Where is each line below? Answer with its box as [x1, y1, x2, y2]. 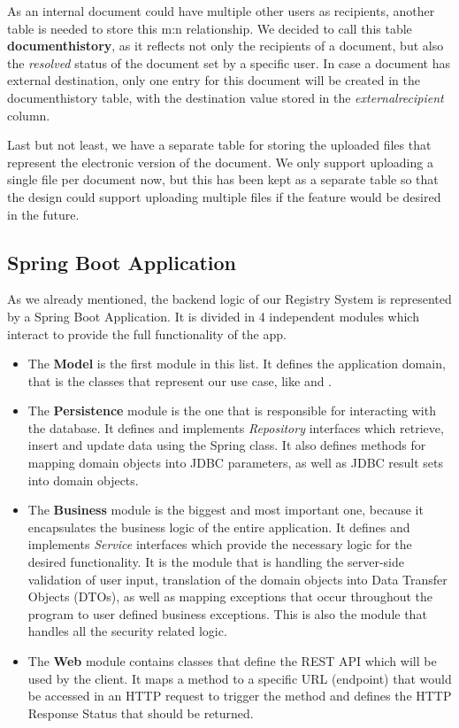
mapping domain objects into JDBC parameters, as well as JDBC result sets [27, 453, 444, 472]
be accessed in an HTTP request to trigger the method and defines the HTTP [27, 686, 452, 705]
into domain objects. [27, 470, 139, 489]
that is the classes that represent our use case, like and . [27, 371, 333, 390]
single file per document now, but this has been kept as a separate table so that [7, 170, 439, 189]
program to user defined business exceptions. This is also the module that [27, 604, 427, 623]
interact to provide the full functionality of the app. [7, 324, 287, 343]
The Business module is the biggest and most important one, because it [27, 500, 424, 519]
